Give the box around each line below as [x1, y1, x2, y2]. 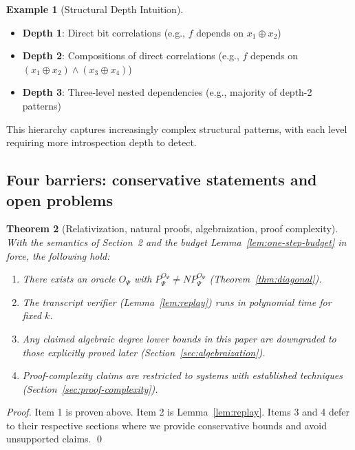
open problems [6, 189, 113, 210]
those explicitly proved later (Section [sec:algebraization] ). [22, 345, 266, 359]
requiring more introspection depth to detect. [6, 135, 197, 150]
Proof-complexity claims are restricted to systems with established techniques [22, 368, 343, 382]
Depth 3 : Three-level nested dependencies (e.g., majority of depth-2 [22, 85, 312, 99]
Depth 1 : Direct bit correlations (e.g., [22, 25, 185, 39]
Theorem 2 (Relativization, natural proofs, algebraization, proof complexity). [6, 221, 338, 236]
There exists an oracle [22, 272, 116, 286]
